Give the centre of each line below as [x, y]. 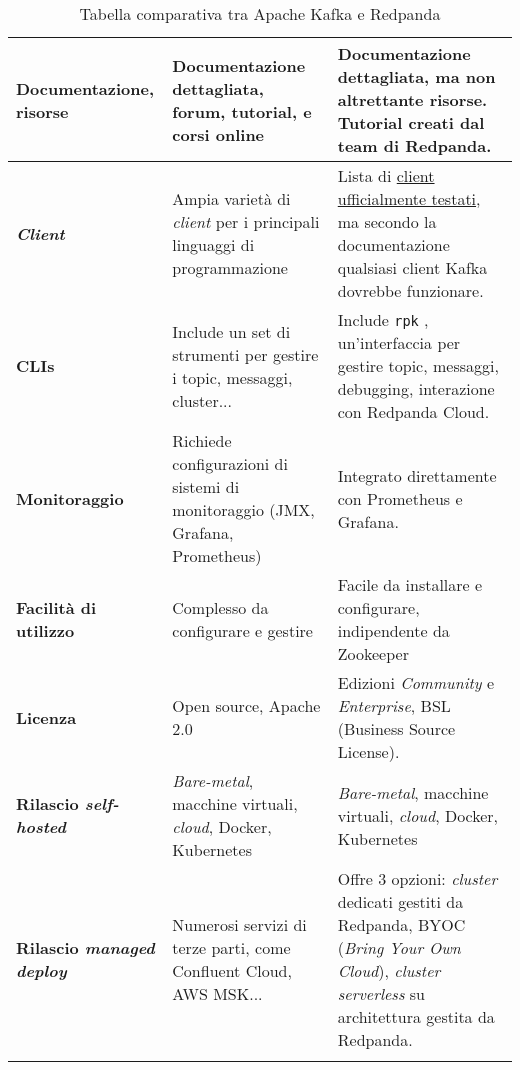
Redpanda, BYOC [401, 924]
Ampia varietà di [231, 198]
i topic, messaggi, [232, 377]
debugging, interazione [416, 388]
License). [368, 751]
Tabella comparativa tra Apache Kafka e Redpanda [260, 13]
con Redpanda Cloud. [413, 411]
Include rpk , [383, 319]
